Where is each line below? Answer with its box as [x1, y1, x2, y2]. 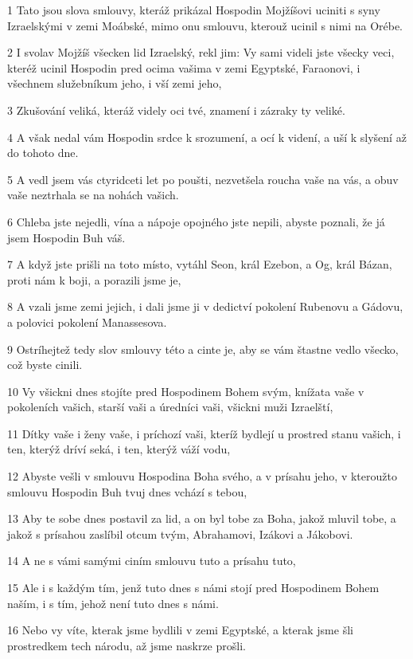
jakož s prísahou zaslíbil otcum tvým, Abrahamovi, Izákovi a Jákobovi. [7, 525, 353, 542]
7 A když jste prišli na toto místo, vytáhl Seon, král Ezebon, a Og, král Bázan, [7, 256, 392, 273]
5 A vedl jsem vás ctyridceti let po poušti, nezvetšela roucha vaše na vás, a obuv [7, 171, 399, 187]
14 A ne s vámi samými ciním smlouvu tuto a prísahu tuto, [7, 552, 296, 569]
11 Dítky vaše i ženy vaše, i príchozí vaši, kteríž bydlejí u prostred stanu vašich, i [7, 425, 401, 441]
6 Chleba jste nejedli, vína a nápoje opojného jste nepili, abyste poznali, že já [7, 213, 385, 229]
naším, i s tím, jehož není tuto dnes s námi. [7, 594, 219, 611]
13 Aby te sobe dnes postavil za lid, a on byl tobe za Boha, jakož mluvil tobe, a [7, 510, 396, 527]
